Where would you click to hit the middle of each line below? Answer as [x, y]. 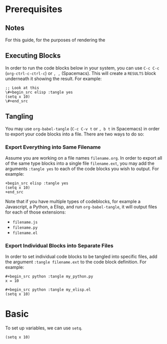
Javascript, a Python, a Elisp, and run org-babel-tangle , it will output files [81, 207]
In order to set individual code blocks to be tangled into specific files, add [81, 257]
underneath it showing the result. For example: [54, 79]
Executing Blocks [33, 56]
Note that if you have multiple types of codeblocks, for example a [73, 201]
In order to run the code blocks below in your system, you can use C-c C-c [82, 68]
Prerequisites [34, 9]
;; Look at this [22, 88]
